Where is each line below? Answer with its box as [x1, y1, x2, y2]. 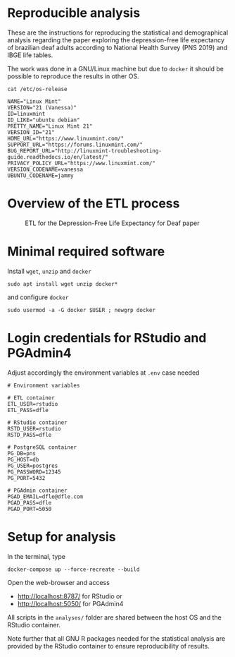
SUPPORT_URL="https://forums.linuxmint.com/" [7, 141, 143, 148]
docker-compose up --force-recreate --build [7, 566, 140, 573]
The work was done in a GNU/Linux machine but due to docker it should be [7, 64, 224, 73]
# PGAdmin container [7, 487, 68, 494]
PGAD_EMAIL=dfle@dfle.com [7, 493, 83, 500]
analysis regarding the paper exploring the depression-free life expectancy [7, 35, 225, 44]
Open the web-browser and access [7, 578, 110, 586]
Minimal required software [7, 243, 165, 260]
